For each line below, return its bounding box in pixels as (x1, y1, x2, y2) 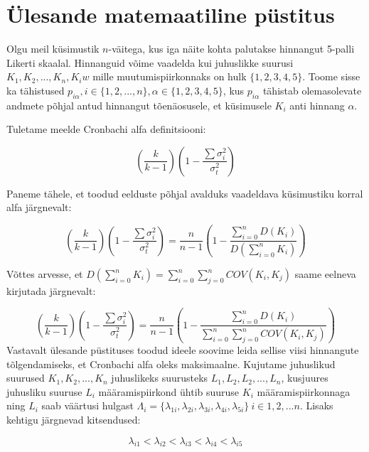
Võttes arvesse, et (6, 267, 83, 281)
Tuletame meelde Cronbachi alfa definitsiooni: (6, 122, 206, 136)
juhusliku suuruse (6, 384, 82, 399)
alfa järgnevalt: (6, 200, 72, 215)
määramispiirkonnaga (257, 384, 351, 399)
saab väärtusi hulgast (41, 398, 134, 413)
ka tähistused (6, 82, 65, 97)
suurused (6, 370, 45, 385)
